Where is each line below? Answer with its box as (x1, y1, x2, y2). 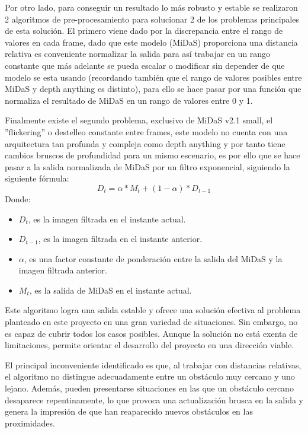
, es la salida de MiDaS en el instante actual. (29, 284, 192, 296)
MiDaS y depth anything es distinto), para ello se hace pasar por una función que (5, 82, 301, 95)
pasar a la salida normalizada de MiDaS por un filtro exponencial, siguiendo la (5, 160, 290, 173)
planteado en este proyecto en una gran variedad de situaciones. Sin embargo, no (5, 316, 298, 328)
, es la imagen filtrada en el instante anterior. (38, 233, 203, 245)
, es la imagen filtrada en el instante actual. (28, 212, 186, 225)
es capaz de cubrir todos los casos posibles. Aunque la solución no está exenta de (5, 327, 298, 339)
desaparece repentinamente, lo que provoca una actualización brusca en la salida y (5, 393, 303, 406)
